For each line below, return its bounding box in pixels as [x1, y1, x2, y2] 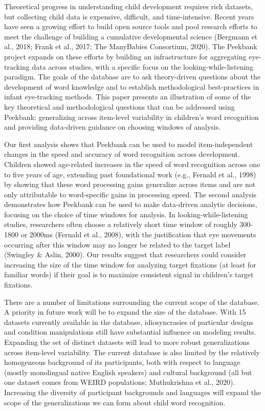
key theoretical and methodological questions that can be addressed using [4, 101, 235, 112]
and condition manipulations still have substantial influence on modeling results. [4, 326, 256, 337]
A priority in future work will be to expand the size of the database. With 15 [4, 306, 246, 317]
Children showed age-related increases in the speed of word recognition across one [4, 158, 260, 169]
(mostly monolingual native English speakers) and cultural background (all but [4, 366, 252, 377]
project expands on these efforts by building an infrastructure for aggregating [4, 51, 247, 61]
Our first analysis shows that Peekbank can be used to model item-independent [4, 138, 253, 149]
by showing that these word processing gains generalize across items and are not [4, 179, 256, 190]
